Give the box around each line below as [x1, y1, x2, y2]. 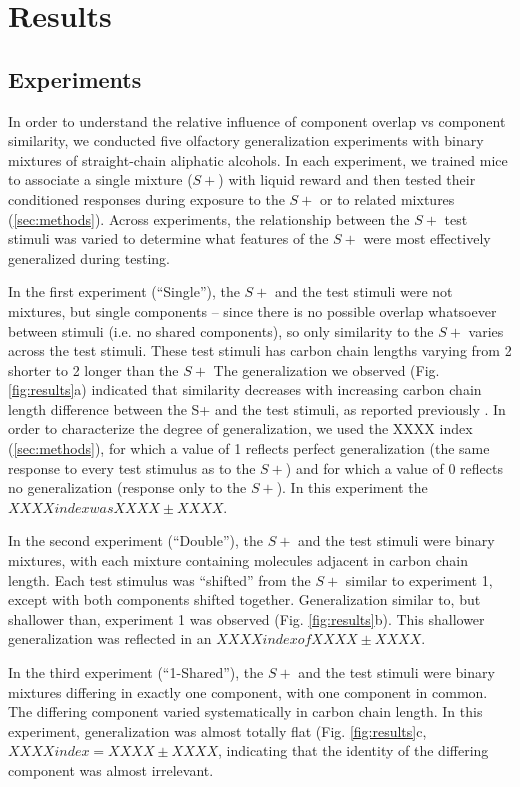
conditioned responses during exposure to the [8, 188, 285, 209]
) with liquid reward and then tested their [218, 169, 476, 190]
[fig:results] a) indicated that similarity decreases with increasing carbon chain [8, 379, 482, 400]
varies [468, 320, 504, 341]
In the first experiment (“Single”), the [8, 281, 240, 302]
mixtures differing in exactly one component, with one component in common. [8, 681, 488, 702]
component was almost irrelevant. [8, 759, 214, 780]
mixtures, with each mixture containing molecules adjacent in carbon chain [8, 550, 468, 571]
